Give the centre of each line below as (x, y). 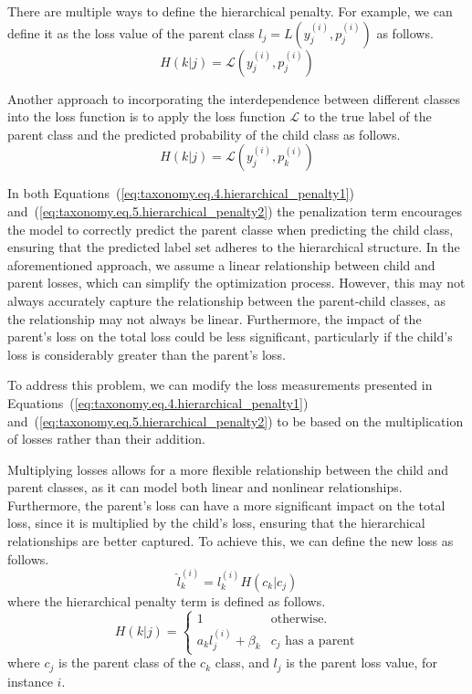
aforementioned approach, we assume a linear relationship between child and (221, 264)
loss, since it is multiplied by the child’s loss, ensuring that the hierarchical (216, 523)
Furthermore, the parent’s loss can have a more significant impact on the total (226, 505)
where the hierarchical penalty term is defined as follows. (167, 600)
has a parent (320, 641)
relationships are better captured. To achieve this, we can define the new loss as (231, 541)
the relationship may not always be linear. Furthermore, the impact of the (215, 318)
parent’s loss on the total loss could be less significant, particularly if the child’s (230, 336)
